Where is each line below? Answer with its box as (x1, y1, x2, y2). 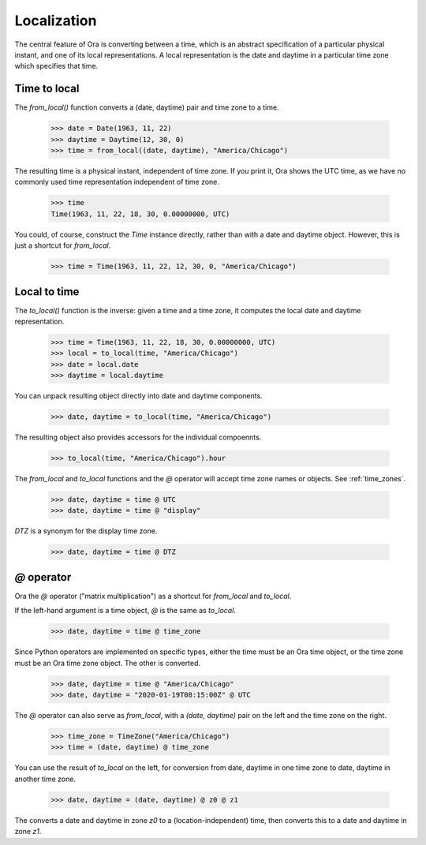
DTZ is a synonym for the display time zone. (14, 526, 158, 536)
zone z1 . (14, 827, 42, 836)
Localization (14, 12, 97, 29)
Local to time (14, 285, 80, 298)
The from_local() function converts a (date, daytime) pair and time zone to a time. (14, 103, 279, 112)
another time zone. (14, 774, 77, 783)
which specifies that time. (14, 62, 99, 71)
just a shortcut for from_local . (14, 241, 111, 250)
